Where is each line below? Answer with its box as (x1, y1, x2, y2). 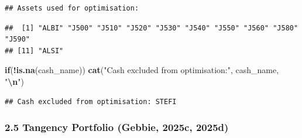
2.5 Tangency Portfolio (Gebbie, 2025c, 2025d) (5, 120, 229, 134)
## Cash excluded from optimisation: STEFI (5, 97, 177, 106)
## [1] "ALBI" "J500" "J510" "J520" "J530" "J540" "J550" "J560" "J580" (5, 23, 298, 32)
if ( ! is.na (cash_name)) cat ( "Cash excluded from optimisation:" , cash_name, (5, 64, 279, 76)
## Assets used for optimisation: (5, 4, 139, 12)
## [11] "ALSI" (5, 46, 64, 55)
